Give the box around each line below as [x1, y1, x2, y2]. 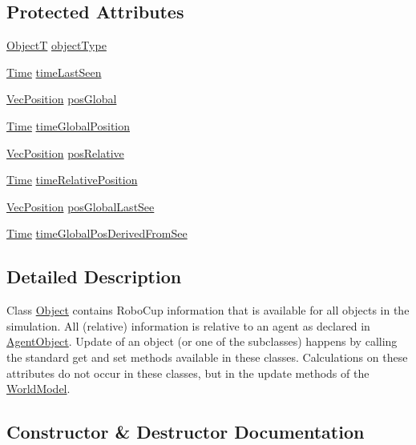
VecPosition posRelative [6, 144, 124, 161]
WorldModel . [6, 380, 71, 397]
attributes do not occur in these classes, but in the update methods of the [6, 364, 370, 381]
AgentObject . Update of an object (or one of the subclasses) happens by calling [6, 333, 398, 350]
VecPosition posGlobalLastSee [6, 198, 155, 214]
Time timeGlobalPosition [6, 117, 131, 134]
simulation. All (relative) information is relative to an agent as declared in [6, 317, 370, 334]
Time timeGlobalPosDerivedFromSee [6, 225, 188, 242]
